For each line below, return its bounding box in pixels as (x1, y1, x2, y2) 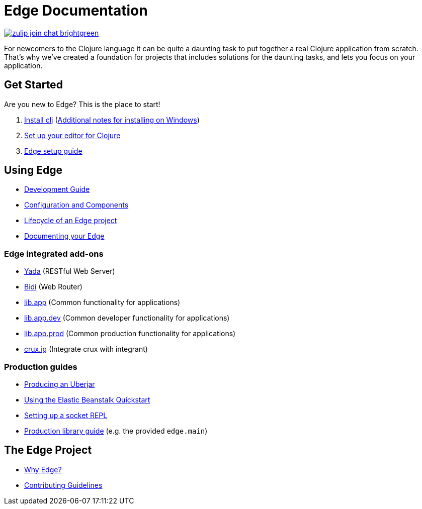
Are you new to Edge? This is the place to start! (4, 99, 160, 109)
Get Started (4, 78, 63, 91)
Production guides (4, 361, 77, 372)
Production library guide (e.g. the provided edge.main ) (24, 426, 208, 435)
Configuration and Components (24, 200, 129, 210)
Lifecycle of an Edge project (24, 216, 117, 225)
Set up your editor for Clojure (24, 131, 121, 140)
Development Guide (24, 185, 90, 194)
